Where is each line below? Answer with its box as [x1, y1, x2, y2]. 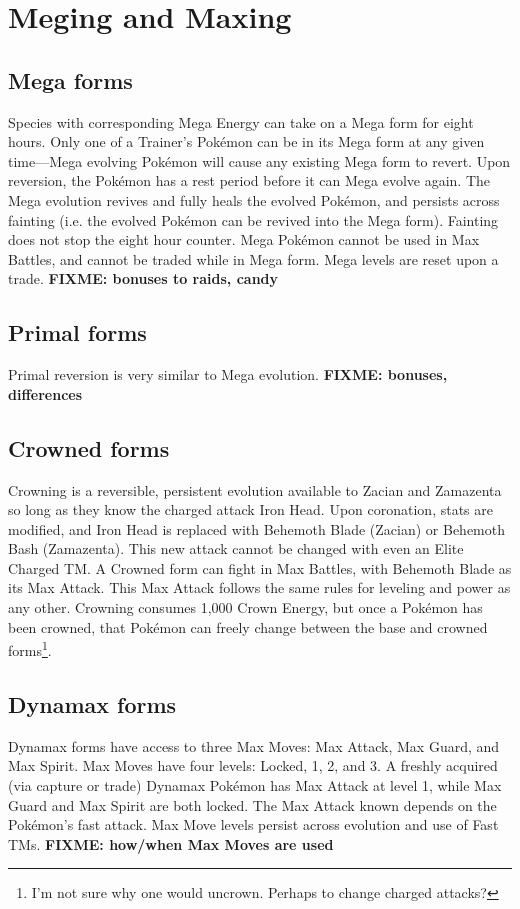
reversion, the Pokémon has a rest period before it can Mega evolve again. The [8, 170, 491, 191]
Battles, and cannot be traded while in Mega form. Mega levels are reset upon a [8, 248, 499, 269]
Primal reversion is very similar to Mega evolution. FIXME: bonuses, [8, 364, 448, 385]
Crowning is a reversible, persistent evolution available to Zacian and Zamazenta [8, 479, 502, 500]
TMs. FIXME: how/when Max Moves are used [8, 833, 334, 854]
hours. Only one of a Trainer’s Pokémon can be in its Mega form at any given [8, 131, 485, 152]
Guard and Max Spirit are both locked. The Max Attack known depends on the [8, 794, 497, 815]
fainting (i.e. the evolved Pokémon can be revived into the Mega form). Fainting [8, 209, 499, 230]
